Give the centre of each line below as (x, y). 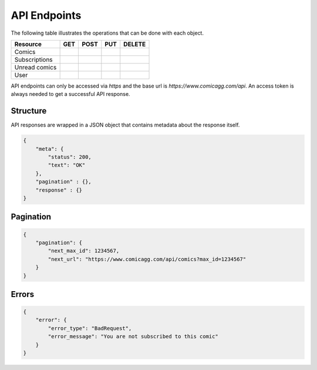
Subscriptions (33, 59)
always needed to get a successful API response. (70, 94)
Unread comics (36, 67)
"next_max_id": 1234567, (84, 251)
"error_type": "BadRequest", (90, 328)
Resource (28, 44)
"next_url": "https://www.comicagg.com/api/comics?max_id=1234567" (147, 259)
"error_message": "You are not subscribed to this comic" (133, 336)
